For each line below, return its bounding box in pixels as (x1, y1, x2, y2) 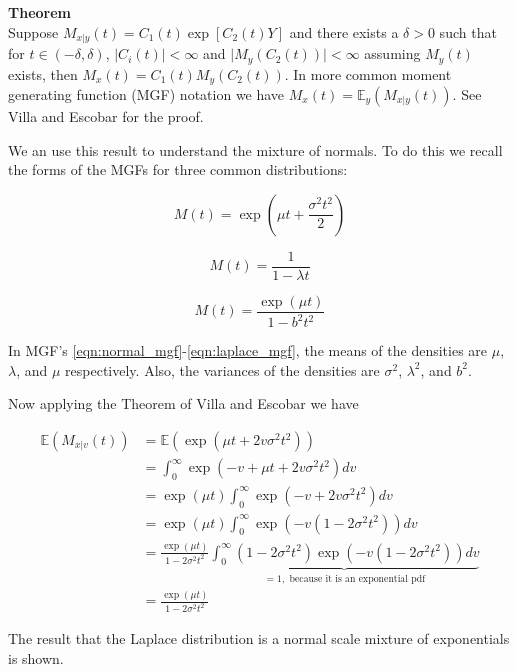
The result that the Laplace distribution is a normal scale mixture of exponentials (8, 628, 510, 649)
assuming (364, 43, 421, 64)
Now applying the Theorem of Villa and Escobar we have (8, 393, 359, 414)
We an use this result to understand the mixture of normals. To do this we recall (8, 139, 503, 160)
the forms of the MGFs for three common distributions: (8, 159, 348, 180)
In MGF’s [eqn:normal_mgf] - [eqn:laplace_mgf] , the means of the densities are (8, 340, 488, 361)
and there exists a (289, 21, 399, 42)
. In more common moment (284, 63, 452, 84)
